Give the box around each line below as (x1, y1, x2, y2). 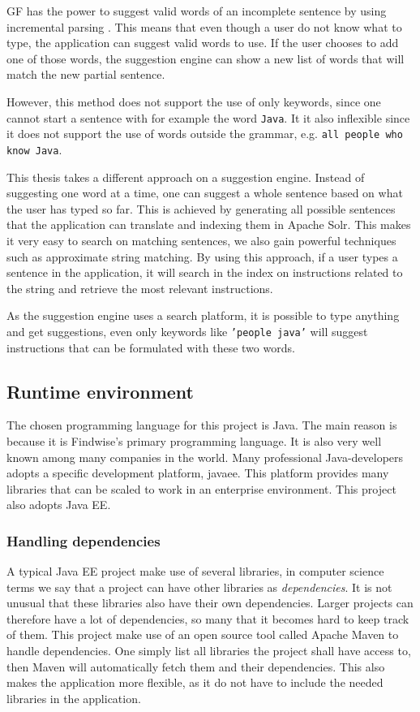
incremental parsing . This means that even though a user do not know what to (6, 18, 402, 35)
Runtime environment (6, 378, 194, 403)
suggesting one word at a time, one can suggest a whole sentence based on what (6, 184, 403, 201)
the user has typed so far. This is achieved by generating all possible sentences (6, 200, 396, 217)
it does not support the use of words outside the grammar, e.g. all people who (6, 125, 403, 142)
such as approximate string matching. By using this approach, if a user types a (6, 248, 398, 265)
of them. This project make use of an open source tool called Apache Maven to (6, 626, 399, 643)
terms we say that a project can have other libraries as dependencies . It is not (6, 578, 392, 595)
